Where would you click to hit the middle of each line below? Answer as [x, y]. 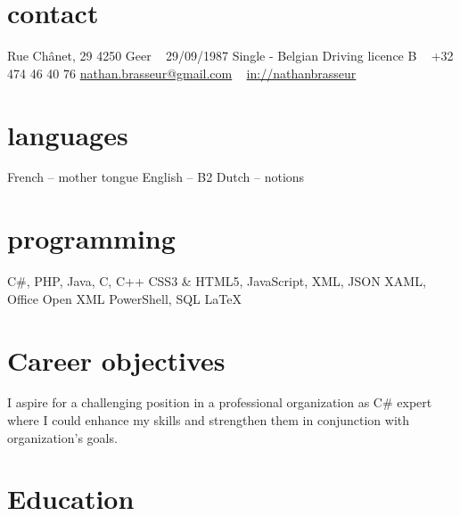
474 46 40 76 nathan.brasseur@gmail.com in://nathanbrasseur [182, 73]
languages [68, 134]
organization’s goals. [62, 437]
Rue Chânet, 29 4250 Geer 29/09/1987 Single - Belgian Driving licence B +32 [230, 56]
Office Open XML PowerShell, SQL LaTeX [124, 298]
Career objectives [116, 360]
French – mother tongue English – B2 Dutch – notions [156, 177]
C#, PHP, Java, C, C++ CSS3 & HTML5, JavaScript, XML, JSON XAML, [217, 281]
